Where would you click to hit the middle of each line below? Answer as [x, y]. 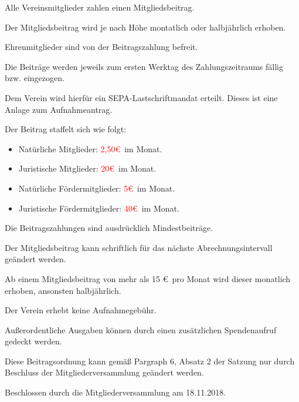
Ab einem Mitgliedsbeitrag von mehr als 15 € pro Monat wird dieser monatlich [148, 278]
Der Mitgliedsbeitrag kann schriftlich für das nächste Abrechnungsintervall [139, 247]
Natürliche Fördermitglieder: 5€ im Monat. [97, 188]
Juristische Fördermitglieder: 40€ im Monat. [99, 208]
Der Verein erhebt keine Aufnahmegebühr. [81, 310]
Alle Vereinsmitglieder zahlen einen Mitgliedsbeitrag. [100, 7]
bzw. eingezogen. [35, 78]
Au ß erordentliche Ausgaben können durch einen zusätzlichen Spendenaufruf [141, 329]
